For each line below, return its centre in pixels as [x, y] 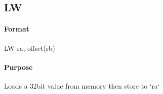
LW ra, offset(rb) [30, 47]
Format [17, 29]
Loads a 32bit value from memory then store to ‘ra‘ [82, 85]
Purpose [18, 67]
